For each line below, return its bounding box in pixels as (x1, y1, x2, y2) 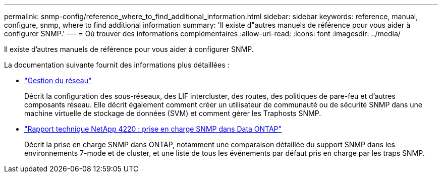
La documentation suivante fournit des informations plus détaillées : (4, 61, 230, 69)
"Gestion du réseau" (24, 76, 92, 85)
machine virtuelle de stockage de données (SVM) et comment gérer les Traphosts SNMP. (24, 109, 321, 117)
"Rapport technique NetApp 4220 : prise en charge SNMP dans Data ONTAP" (24, 125, 282, 133)
